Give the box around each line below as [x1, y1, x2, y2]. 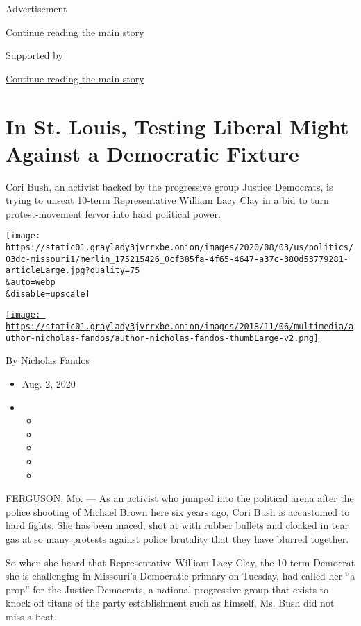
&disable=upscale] [6, 288, 90, 299]
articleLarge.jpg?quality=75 [6, 266, 140, 276]
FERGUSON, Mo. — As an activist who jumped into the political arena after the [6, 491, 354, 505]
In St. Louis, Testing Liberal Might [6, 112, 349, 140]
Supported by [6, 48, 63, 62]
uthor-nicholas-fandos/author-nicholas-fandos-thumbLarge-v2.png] [6, 333, 319, 343]
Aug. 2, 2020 [22, 376, 76, 390]
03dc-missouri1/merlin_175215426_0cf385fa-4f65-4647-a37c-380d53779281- [6, 254, 349, 264]
